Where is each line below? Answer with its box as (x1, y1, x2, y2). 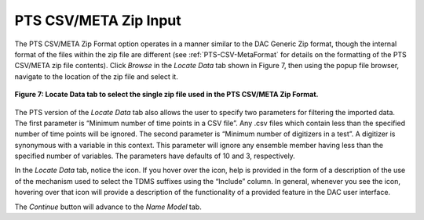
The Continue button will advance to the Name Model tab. (14, 202, 202, 211)
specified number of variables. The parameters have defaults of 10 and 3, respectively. (14, 151, 296, 160)
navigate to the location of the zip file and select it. (14, 71, 178, 81)
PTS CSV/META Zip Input (14, 12, 182, 29)
